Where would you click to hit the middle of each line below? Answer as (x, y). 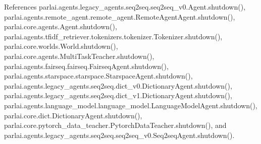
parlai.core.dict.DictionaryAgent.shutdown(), (73, 115)
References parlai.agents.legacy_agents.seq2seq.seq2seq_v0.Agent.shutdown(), (125, 7)
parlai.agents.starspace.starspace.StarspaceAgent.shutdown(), (98, 76)
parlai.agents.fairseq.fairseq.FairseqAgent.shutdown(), (86, 66)
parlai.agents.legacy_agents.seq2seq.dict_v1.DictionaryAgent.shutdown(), (118, 95)
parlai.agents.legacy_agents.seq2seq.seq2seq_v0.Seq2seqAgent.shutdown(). (119, 135)
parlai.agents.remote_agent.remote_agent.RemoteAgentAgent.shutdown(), (120, 16)
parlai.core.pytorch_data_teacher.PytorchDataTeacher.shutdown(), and (115, 125)
